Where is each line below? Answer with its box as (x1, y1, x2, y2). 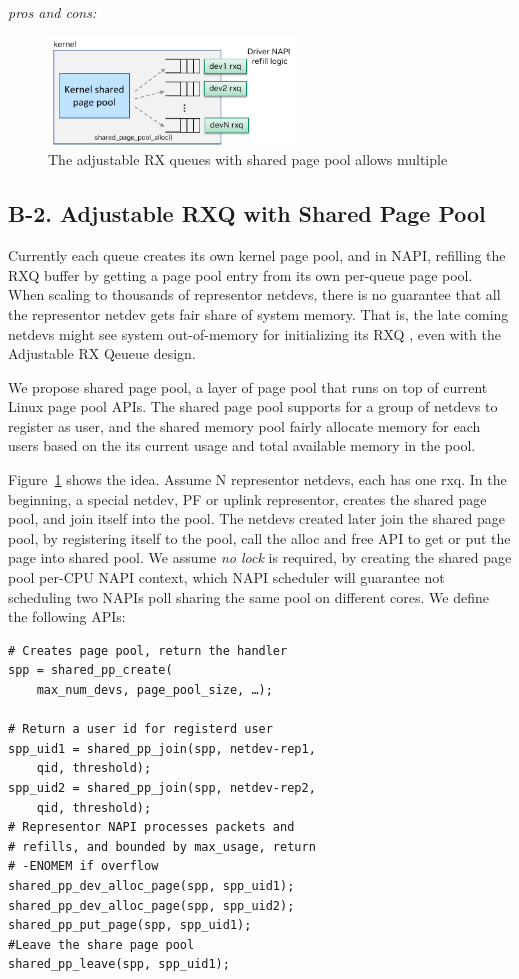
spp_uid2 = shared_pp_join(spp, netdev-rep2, (8, 780, 316, 795)
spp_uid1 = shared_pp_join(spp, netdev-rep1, (8, 741, 316, 756)
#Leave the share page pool (8, 937, 195, 952)
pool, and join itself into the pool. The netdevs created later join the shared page (8, 508, 505, 529)
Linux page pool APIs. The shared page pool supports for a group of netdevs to (8, 396, 498, 417)
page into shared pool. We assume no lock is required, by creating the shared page (8, 547, 512, 568)
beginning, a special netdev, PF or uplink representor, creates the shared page (8, 488, 487, 509)
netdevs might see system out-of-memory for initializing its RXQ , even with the (8, 323, 501, 344)
